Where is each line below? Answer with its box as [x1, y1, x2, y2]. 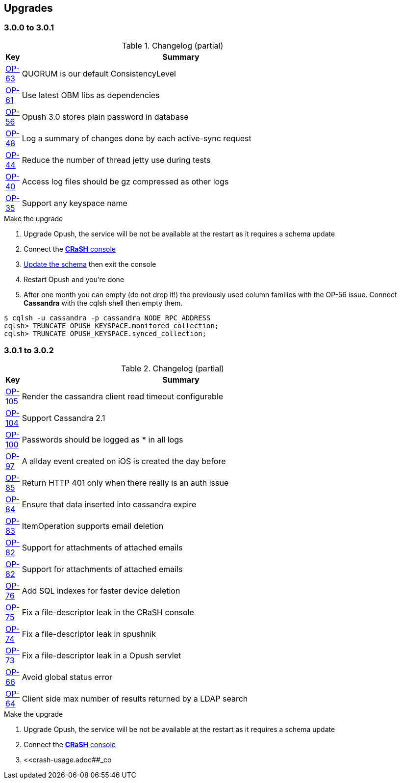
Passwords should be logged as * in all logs [22, 434, 183, 444]
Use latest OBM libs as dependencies [22, 90, 160, 100]
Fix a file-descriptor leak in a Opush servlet [22, 650, 181, 660]
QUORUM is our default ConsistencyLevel [22, 68, 176, 78]
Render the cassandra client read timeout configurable [22, 391, 224, 401]
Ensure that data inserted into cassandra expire [22, 499, 197, 509]
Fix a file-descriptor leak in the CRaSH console [22, 607, 194, 617]
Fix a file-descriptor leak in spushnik [22, 628, 156, 639]
